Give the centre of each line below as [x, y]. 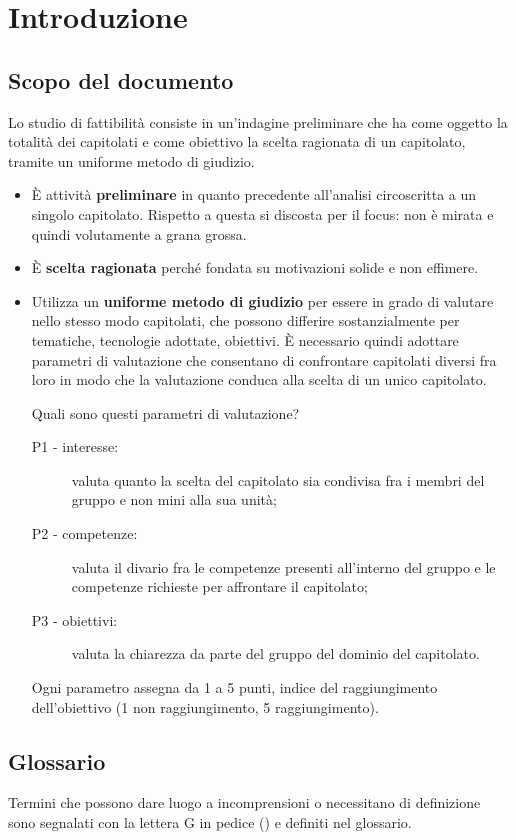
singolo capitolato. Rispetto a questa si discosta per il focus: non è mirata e [262, 213]
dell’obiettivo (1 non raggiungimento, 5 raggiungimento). [205, 706]
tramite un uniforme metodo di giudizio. [131, 160]
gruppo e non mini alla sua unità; [174, 499]
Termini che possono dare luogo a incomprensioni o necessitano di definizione [244, 802]
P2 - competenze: [84, 533]
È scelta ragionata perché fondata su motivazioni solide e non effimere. [255, 267]
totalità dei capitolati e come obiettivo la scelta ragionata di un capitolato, [237, 141]
